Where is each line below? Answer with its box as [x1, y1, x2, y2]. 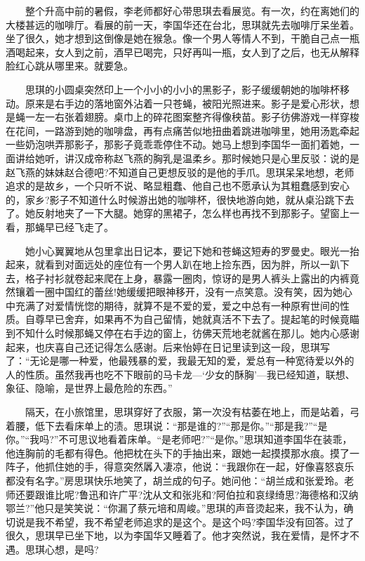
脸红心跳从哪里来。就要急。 [6, 58, 133, 73]
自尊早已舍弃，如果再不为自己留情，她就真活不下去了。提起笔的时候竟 [25, 312, 350, 326]
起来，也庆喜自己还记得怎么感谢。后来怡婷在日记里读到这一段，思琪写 [6, 339, 330, 354]
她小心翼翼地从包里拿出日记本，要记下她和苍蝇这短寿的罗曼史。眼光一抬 [25, 243, 359, 258]
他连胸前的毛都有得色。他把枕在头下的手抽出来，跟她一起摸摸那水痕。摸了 [6, 445, 350, 460]
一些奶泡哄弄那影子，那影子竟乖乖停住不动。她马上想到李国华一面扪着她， [6, 137, 350, 152]
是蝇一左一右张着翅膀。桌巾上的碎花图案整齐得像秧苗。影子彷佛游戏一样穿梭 [6, 110, 359, 124]
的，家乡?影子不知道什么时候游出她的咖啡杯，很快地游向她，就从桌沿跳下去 [6, 192, 354, 206]
